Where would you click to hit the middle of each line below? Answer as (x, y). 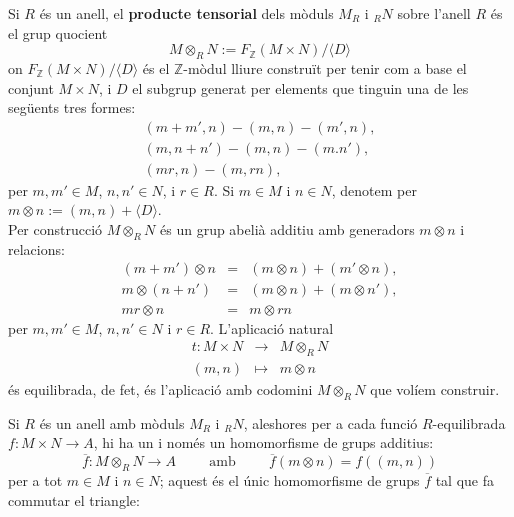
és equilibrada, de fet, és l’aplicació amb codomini (160, 388)
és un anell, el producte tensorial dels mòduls (186, 13)
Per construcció (55, 229)
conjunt (31, 87)
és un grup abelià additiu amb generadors (287, 229)
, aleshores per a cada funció (330, 422)
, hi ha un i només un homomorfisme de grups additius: (263, 442)
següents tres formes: (72, 107)
